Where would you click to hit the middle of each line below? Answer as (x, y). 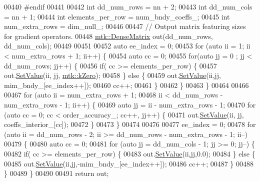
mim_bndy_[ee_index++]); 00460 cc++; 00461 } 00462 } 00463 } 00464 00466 (126, 85)
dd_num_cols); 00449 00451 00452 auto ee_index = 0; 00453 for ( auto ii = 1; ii (127, 46)
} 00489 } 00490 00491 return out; (56, 173)
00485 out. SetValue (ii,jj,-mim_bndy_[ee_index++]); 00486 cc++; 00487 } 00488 (129, 163)
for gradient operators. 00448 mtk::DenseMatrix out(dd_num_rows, (108, 36)
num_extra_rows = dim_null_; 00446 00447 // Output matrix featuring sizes (125, 26)
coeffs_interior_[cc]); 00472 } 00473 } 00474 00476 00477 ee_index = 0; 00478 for (130, 124)
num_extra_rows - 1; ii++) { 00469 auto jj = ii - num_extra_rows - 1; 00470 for (130, 104)
